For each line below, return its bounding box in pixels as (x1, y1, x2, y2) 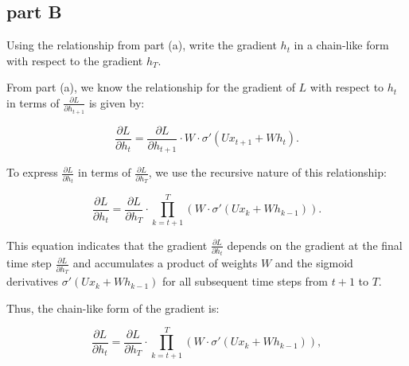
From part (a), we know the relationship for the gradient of (6, 79, 295, 95)
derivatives (6, 273, 59, 290)
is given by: (88, 94, 145, 111)
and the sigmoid (275, 255, 353, 271)
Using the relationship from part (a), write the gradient (6, 37, 277, 53)
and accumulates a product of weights (72, 255, 258, 271)
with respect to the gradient (6, 52, 143, 68)
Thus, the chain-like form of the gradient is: (6, 299, 220, 316)
